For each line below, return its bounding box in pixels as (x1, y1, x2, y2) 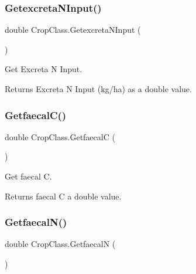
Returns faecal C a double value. (5, 190, 122, 202)
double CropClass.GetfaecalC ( (5, 130, 115, 143)
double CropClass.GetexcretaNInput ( (5, 23, 141, 36)
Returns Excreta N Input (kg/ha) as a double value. (5, 83, 192, 94)
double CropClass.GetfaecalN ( (5, 238, 116, 250)
